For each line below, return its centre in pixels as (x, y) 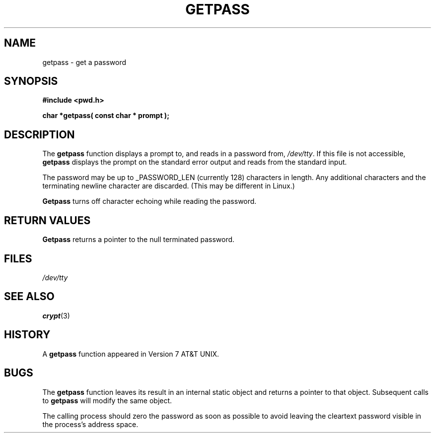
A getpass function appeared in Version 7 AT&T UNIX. (131, 354)
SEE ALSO (29, 297)
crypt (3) (56, 315)
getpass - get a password (84, 62)
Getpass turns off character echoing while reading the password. (149, 201)
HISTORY (27, 335)
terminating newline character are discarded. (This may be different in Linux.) (169, 186)
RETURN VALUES (47, 220)
